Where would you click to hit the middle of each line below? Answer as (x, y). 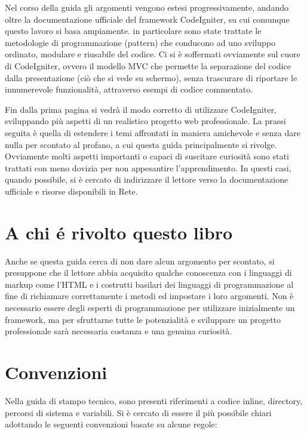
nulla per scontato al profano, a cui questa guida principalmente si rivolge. (141, 144)
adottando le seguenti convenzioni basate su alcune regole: (111, 424)
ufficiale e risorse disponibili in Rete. (71, 191)
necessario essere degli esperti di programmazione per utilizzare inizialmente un (150, 307)
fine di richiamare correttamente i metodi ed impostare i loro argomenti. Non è (149, 296)
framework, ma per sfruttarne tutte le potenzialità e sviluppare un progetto (143, 319)
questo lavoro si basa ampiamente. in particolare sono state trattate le (133, 31)
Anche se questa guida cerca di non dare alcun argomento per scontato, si (140, 261)
